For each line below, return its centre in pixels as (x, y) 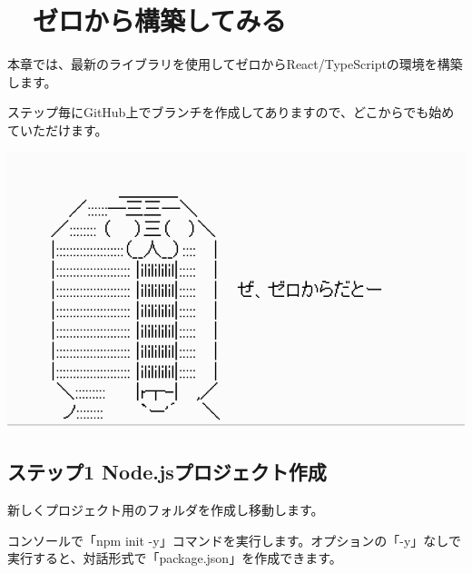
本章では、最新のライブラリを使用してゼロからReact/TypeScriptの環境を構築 (235, 64)
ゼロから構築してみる (160, 20)
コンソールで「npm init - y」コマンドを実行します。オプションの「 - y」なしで (234, 540)
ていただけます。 (58, 129)
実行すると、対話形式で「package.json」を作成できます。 (175, 558)
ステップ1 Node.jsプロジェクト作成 (167, 472)
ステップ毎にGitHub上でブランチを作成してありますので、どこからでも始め (231, 112)
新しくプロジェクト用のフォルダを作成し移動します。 (166, 509)
